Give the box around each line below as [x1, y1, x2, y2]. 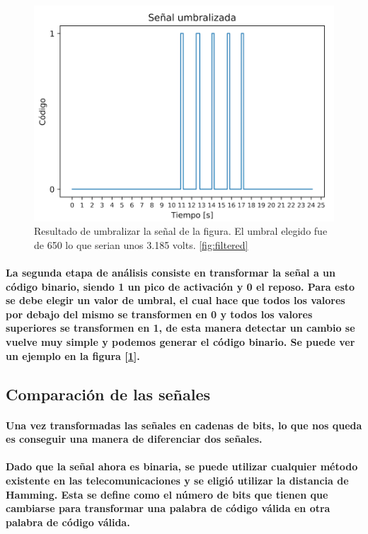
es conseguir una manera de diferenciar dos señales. [6, 431, 263, 446]
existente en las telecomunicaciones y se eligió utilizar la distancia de [6, 473, 349, 487]
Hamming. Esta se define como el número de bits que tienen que [6, 487, 328, 501]
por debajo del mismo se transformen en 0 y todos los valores [6, 306, 313, 321]
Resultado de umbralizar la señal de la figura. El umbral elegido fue [34, 224, 328, 238]
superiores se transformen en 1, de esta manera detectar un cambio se [6, 320, 355, 335]
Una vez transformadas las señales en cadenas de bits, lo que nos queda [6, 417, 362, 432]
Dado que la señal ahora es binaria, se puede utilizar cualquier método [6, 459, 358, 474]
